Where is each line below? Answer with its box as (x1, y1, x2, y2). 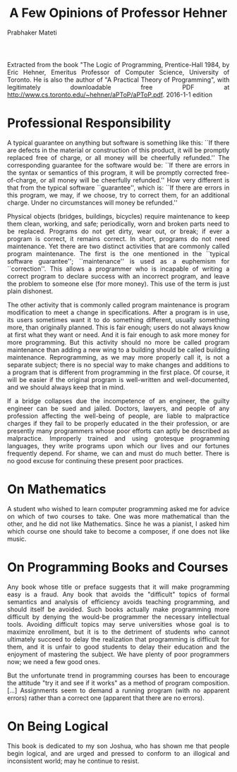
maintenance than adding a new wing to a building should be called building (7, 345, 230, 354)
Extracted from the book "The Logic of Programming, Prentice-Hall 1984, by (7, 60, 230, 68)
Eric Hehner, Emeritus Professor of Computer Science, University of (7, 68, 230, 76)
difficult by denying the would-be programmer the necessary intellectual (7, 612, 230, 621)
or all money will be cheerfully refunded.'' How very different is (40, 176, 230, 184)
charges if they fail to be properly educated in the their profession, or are (7, 419, 230, 427)
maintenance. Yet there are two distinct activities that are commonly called (7, 242, 230, 250)
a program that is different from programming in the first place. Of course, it (7, 368, 230, 376)
